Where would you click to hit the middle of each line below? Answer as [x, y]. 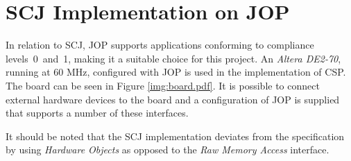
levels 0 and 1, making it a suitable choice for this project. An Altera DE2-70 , [173, 58]
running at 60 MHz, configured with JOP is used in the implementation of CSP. [176, 72]
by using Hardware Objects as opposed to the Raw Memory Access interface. [168, 150]
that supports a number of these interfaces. [97, 113]
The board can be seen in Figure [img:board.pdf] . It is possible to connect [163, 85]
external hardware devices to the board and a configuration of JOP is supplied [173, 99]
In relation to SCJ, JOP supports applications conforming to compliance [160, 45]
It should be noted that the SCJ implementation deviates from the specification [175, 136]
